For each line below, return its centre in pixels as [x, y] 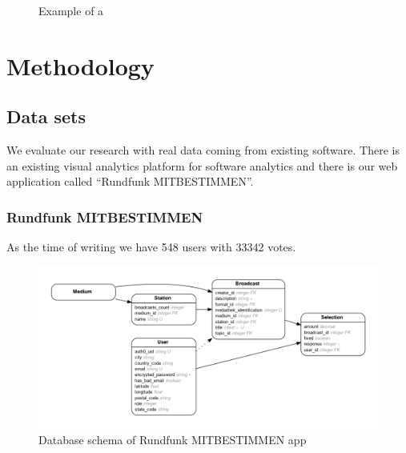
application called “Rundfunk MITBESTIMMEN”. [130, 181]
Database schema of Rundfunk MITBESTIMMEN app [173, 439]
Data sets [46, 116]
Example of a [71, 10]
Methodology [80, 65]
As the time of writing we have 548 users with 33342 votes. [151, 247]
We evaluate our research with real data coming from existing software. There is [203, 150]
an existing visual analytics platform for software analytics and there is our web [202, 165]
